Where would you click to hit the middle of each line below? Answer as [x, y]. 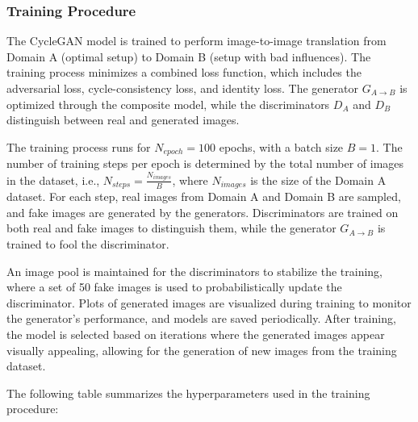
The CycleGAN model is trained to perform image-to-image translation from [196, 41]
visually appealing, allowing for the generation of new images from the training [202, 350]
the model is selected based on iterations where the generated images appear [196, 334]
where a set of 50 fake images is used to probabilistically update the [174, 287]
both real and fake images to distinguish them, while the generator [171, 228]
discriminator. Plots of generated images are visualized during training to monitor [209, 302]
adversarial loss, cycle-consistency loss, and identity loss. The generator [182, 88]
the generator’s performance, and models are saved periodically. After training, [201, 318]
